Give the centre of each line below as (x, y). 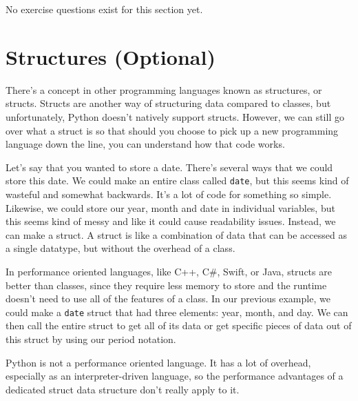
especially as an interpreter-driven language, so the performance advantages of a (175, 376)
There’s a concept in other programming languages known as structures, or (164, 89)
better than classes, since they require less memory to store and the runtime (166, 285)
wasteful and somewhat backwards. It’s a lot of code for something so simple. (169, 194)
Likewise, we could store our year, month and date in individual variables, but (170, 207)
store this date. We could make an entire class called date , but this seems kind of (177, 180)
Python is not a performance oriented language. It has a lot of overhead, (158, 362)
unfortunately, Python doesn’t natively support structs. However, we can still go (175, 116)
